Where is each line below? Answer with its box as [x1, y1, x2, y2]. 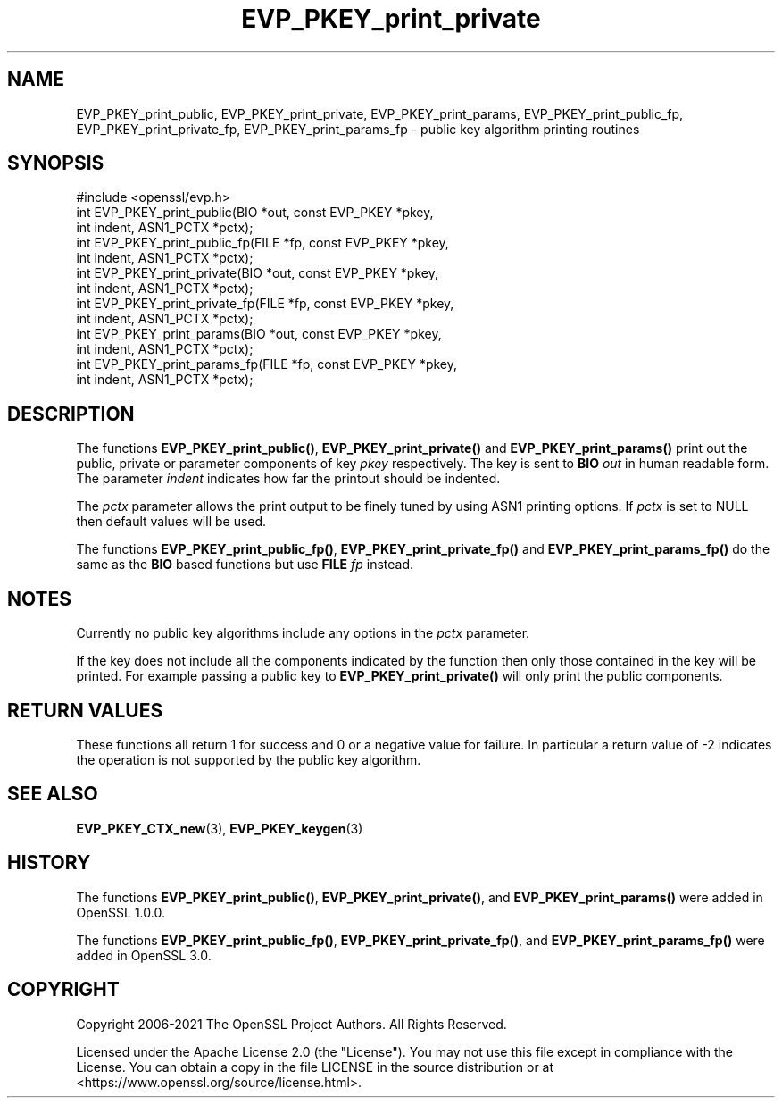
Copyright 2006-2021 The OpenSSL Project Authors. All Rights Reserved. [76, 1016, 507, 1032]
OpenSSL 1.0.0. [76, 904, 165, 920]
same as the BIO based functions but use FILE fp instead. [76, 557, 414, 573]
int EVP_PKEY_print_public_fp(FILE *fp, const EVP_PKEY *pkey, [76, 235, 449, 251]
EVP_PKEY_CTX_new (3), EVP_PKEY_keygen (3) [76, 820, 363, 836]
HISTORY [7, 851, 91, 875]
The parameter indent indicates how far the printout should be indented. [76, 471, 501, 487]
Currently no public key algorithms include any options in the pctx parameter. [76, 625, 530, 641]
